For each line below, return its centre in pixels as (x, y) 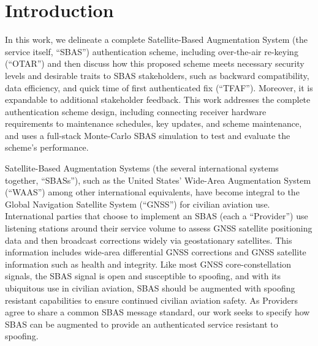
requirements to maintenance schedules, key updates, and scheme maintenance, (153, 123)
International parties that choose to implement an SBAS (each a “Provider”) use (157, 216)
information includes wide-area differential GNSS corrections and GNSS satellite (156, 252)
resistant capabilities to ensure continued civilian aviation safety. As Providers (152, 300)
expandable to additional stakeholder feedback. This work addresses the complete (158, 100)
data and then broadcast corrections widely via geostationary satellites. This (149, 240)
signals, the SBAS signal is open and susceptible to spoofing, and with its (143, 276)
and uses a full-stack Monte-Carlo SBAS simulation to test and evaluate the (148, 135)
